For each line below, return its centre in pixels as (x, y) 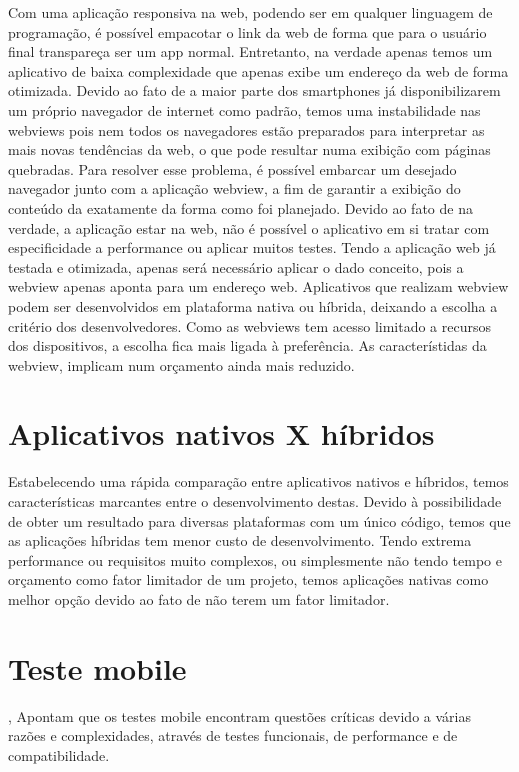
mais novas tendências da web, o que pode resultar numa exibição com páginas (249, 149)
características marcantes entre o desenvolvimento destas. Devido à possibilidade (255, 501)
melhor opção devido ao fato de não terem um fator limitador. (199, 598)
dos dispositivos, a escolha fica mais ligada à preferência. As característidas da (247, 345)
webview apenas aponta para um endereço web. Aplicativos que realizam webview (258, 286)
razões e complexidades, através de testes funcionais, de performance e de (233, 735)
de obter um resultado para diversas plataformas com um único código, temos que (259, 520)
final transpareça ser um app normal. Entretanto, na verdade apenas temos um (250, 51)
